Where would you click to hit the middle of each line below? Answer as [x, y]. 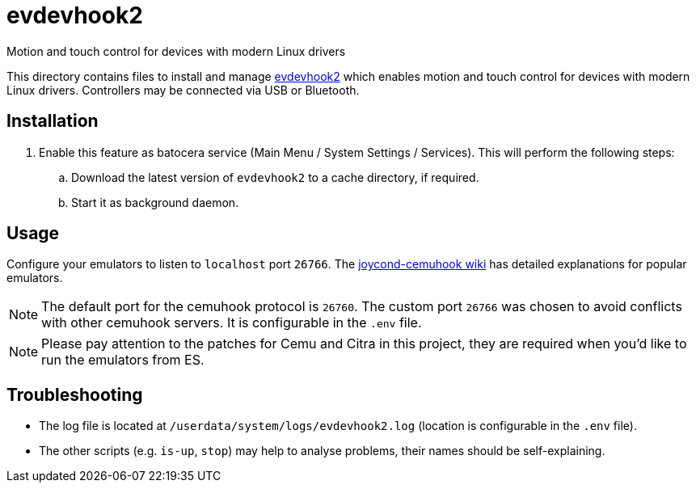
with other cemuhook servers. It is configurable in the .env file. [232, 323]
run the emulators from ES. [123, 360]
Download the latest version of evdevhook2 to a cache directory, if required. [275, 177]
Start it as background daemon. [155, 202]
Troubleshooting [75, 394]
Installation [53, 121]
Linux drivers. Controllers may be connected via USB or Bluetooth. [183, 90]
